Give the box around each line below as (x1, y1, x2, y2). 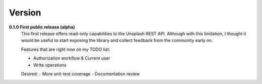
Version (9, 7, 41, 18)
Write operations (33, 62, 66, 68)
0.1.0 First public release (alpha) (9, 24, 75, 30)
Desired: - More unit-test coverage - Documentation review (21, 70, 140, 77)
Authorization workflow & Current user (33, 56, 111, 61)
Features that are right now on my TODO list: (21, 46, 110, 52)
